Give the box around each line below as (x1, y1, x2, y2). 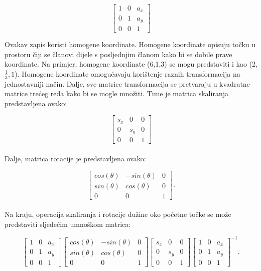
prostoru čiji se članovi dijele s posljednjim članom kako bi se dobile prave (5, 49, 232, 59)
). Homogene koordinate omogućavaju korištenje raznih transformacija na (15, 68, 240, 79)
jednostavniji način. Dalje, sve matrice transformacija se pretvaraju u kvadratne (5, 78, 250, 89)
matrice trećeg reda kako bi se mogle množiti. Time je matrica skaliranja (5, 88, 228, 99)
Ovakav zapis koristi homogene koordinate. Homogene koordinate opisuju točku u (5, 39, 256, 49)
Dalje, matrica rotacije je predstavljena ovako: (5, 153, 146, 163)
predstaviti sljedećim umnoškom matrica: (5, 218, 131, 229)
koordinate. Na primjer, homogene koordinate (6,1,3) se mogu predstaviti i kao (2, (5, 59, 257, 69)
